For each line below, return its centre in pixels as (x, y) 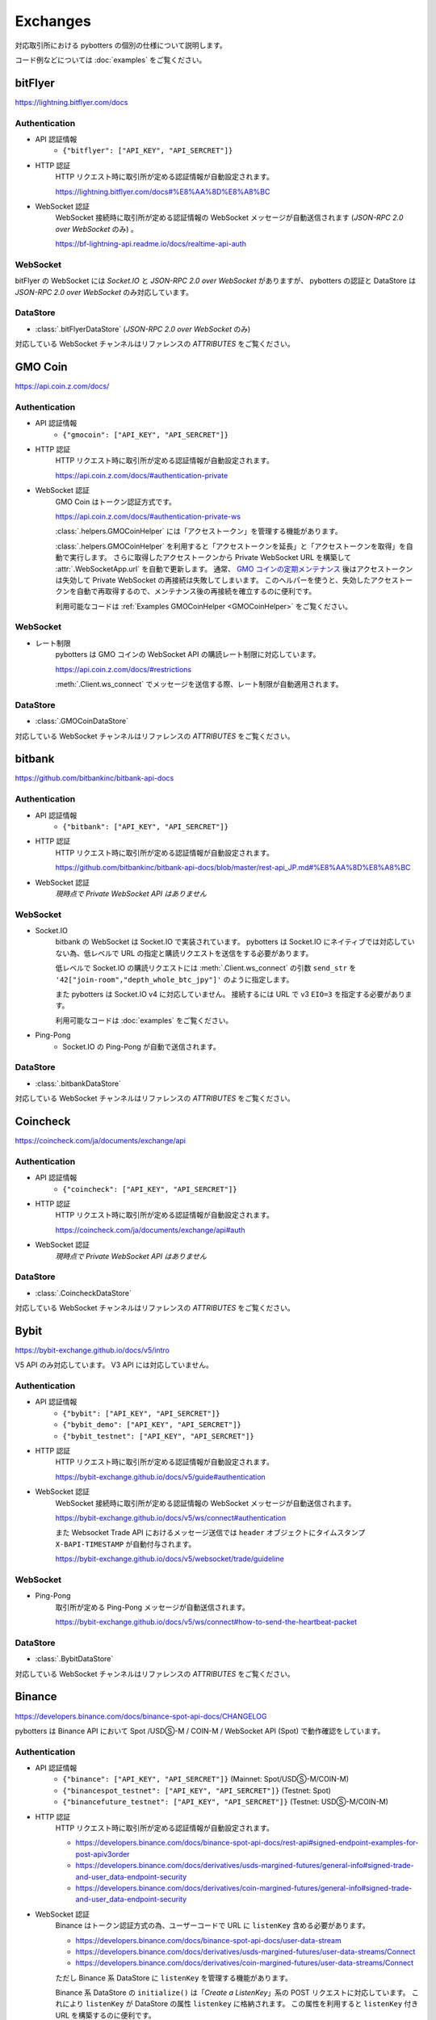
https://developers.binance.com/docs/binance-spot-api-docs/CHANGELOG (141, 1716)
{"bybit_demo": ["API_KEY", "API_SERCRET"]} (152, 1425)
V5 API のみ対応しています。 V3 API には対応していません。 (114, 1365)
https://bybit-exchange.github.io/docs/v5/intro (92, 1350)
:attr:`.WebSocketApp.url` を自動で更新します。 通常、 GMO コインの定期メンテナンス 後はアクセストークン (234, 569)
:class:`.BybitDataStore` (74, 1659)
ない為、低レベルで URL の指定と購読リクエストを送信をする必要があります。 (184, 953)
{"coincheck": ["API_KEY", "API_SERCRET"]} (150, 1189)
